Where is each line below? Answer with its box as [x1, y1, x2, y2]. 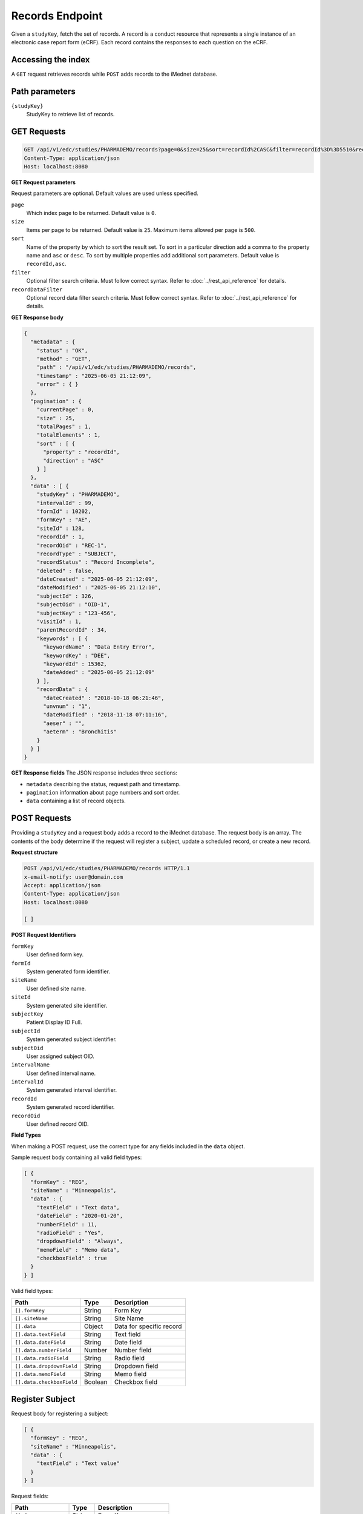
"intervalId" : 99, [36, 500, 95, 506]
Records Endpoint [11, 9, 103, 22]
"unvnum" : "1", [43, 702, 91, 710]
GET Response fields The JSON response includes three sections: [11, 769, 178, 776]
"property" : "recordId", [43, 449, 120, 455]
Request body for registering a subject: [11, 1410, 109, 1417]
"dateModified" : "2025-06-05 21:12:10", [36, 584, 162, 591]
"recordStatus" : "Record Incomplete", [36, 559, 155, 566]
